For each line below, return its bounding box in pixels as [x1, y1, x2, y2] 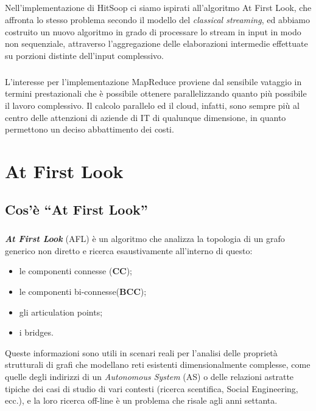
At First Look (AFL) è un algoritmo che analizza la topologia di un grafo [5, 232, 285, 245]
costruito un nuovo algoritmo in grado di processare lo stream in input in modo [5, 25, 301, 38]
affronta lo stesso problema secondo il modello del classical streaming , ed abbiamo [5, 13, 311, 26]
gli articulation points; [19, 305, 103, 318]
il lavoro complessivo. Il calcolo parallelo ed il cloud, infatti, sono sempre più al [5, 98, 300, 111]
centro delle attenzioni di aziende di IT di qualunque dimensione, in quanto [5, 111, 286, 123]
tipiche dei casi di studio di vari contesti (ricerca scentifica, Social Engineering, [5, 382, 298, 395]
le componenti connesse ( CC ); [19, 264, 132, 277]
